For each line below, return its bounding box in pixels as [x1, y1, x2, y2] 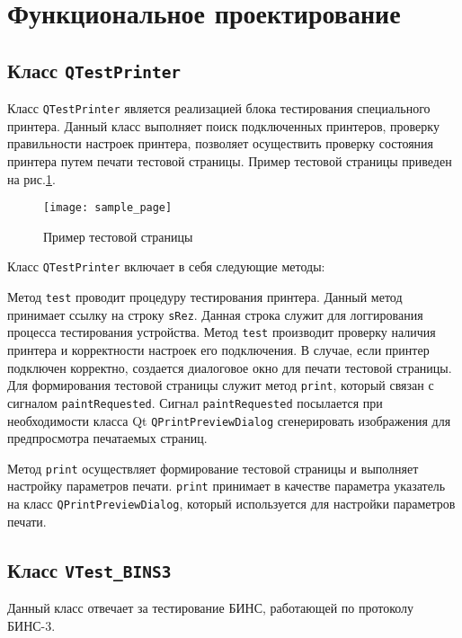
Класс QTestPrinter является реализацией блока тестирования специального [7, 99, 431, 118]
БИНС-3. [7, 616, 56, 634]
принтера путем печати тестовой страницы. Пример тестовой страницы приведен [7, 152, 452, 170]
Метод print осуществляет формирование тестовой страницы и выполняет [7, 458, 419, 477]
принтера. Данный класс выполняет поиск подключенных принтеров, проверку [7, 116, 440, 135]
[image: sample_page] [43, 201, 173, 215]
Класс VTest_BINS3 [7, 555, 172, 583]
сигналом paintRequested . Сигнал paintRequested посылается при [7, 393, 383, 412]
